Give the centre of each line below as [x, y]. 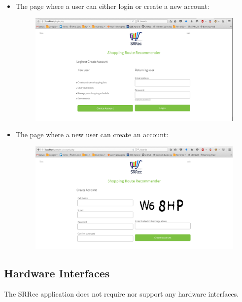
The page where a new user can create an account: [92, 134]
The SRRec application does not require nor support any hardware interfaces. [121, 293]
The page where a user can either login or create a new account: [112, 6]
